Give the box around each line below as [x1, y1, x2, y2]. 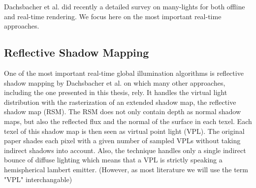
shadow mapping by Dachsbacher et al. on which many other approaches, [4, 77, 225, 88]
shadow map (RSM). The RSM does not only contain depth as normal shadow [4, 106, 241, 117]
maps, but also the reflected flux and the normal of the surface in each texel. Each [4, 116, 252, 126]
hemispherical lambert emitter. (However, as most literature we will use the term [4, 164, 248, 174]
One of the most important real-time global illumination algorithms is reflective [4, 67, 244, 78]
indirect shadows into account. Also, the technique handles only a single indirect [4, 145, 246, 155]
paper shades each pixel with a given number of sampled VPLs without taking [4, 135, 241, 146]
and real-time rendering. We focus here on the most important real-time [4, 11, 222, 21]
